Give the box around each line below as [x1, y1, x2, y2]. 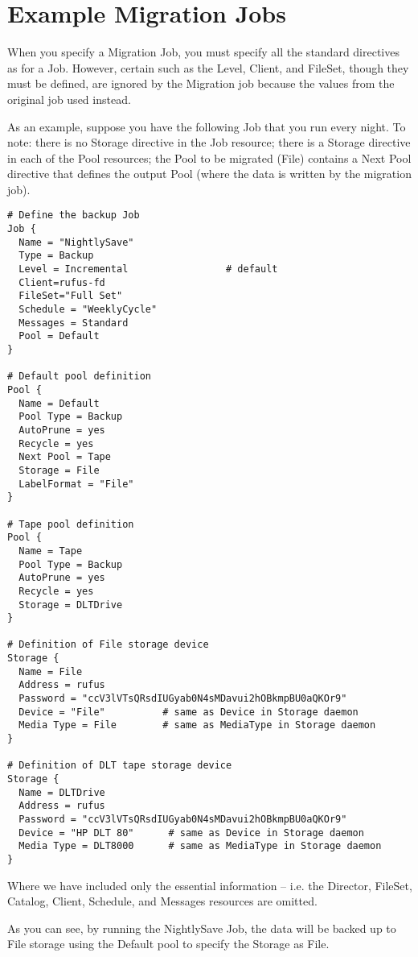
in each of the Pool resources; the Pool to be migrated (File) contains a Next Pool [7, 149, 412, 166]
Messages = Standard [18, 317, 129, 329]
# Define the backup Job [7, 209, 140, 222]
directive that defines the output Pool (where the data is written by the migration [7, 165, 412, 182]
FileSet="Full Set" [18, 290, 123, 302]
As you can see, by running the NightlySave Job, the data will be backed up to [7, 919, 396, 936]
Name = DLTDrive [18, 786, 105, 798]
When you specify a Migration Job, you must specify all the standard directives [7, 43, 400, 60]
